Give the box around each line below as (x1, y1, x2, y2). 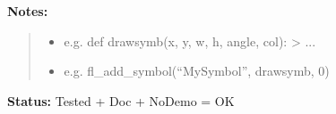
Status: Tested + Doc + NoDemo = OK (7, 91, 235, 110)
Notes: (7, 2, 48, 20)
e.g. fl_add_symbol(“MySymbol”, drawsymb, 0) (64, 61, 330, 80)
